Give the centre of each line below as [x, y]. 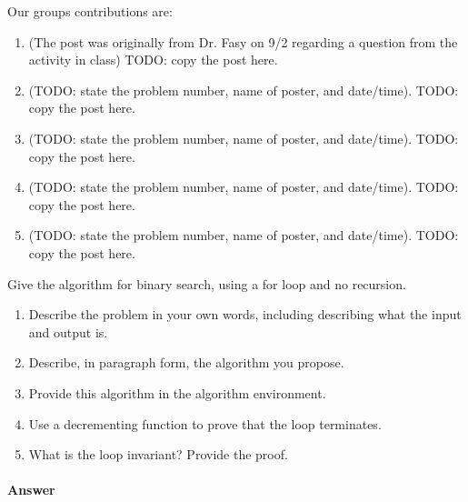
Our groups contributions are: [90, 11]
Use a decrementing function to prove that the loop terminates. [205, 423]
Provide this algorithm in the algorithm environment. [177, 392]
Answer [31, 490]
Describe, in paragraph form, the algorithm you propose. [186, 362]
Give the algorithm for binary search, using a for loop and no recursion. [207, 283]
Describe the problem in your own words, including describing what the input [245, 314]
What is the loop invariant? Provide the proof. [158, 454]
